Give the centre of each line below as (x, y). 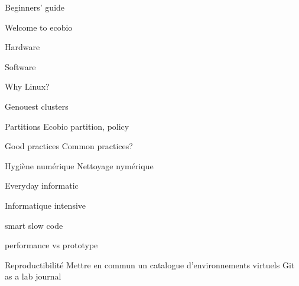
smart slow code (34, 225)
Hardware (22, 47)
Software (20, 66)
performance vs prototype (51, 245)
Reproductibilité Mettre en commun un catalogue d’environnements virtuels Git (150, 264)
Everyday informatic (42, 185)
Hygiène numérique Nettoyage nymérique (79, 165)
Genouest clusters (37, 106)
